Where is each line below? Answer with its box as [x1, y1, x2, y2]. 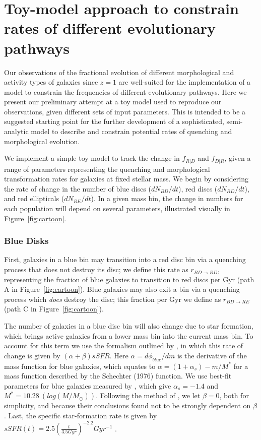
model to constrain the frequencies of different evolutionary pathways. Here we [4, 86, 247, 97]
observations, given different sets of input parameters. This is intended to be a [4, 106, 246, 116]
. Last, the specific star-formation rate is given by [4, 410, 157, 420]
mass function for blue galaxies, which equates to [4, 360, 156, 371]
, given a [224, 153, 251, 163]
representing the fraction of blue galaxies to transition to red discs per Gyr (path [4, 274, 254, 284]
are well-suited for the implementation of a [118, 77, 251, 87]
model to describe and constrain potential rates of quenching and [31, 126, 232, 137]
